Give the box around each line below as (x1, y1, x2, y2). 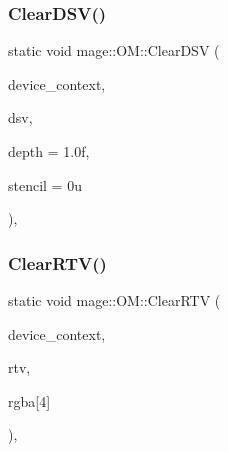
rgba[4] (8, 390, 51, 411)
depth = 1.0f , (8, 141, 90, 161)
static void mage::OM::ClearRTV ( (8, 290, 221, 310)
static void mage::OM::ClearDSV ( (8, 40, 220, 61)
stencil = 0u (8, 174, 82, 195)
